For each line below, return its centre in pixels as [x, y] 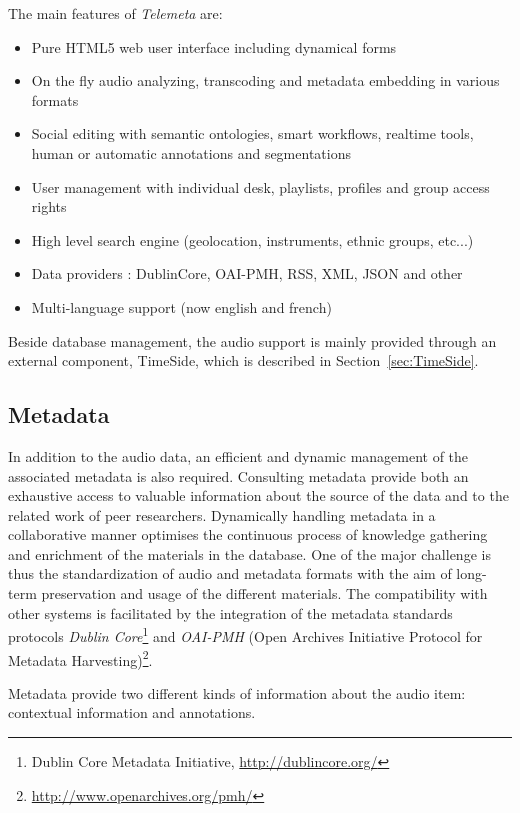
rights [49, 206]
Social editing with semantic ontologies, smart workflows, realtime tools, [252, 133]
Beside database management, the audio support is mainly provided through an [252, 340]
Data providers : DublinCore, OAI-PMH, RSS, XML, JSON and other [247, 273]
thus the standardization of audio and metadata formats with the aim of [230, 573]
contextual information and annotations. [132, 712]
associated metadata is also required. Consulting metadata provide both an [238, 475]
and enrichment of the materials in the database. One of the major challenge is [249, 553]
